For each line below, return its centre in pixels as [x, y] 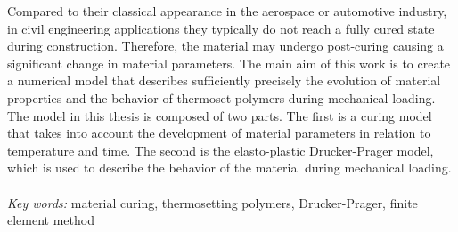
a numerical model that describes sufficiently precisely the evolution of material [224, 80]
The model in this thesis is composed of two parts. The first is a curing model [220, 115]
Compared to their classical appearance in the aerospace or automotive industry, [227, 11]
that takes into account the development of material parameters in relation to [219, 133]
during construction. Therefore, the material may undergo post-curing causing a [225, 46]
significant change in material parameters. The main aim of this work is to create [229, 63]
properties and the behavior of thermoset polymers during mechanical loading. [221, 97]
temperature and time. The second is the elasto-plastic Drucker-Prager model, [221, 150]
